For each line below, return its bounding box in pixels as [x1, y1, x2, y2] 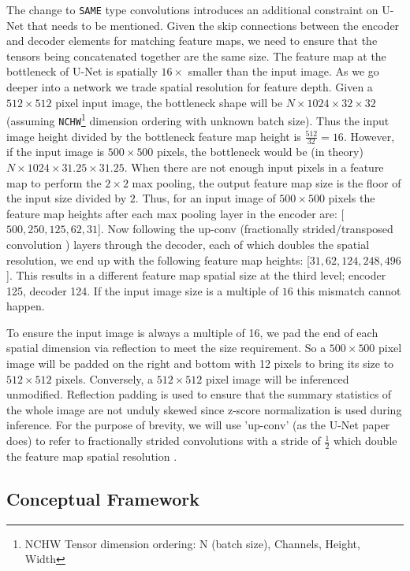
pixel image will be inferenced [205, 370, 349, 387]
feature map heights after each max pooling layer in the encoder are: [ [6, 205, 345, 221]
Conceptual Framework [6, 486, 200, 510]
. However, [343, 128, 395, 144]
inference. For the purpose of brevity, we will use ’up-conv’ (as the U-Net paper [6, 417, 390, 433]
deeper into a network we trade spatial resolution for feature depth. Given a [6, 79, 373, 95]
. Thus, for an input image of [135, 190, 276, 206]
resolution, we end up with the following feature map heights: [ [6, 251, 310, 268]
